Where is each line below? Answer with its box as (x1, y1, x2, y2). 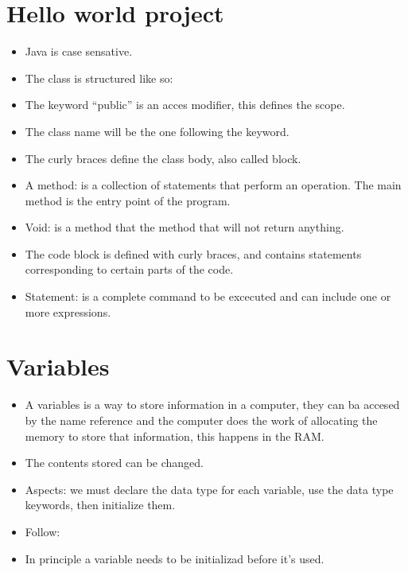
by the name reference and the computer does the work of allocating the (25, 411, 378, 428)
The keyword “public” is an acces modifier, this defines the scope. (25, 96, 345, 113)
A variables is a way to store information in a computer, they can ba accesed (25, 396, 400, 413)
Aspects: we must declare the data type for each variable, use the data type (25, 481, 394, 497)
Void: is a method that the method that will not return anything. (25, 219, 344, 235)
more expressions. (25, 303, 111, 320)
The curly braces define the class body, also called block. (25, 150, 301, 166)
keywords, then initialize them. (25, 496, 176, 513)
